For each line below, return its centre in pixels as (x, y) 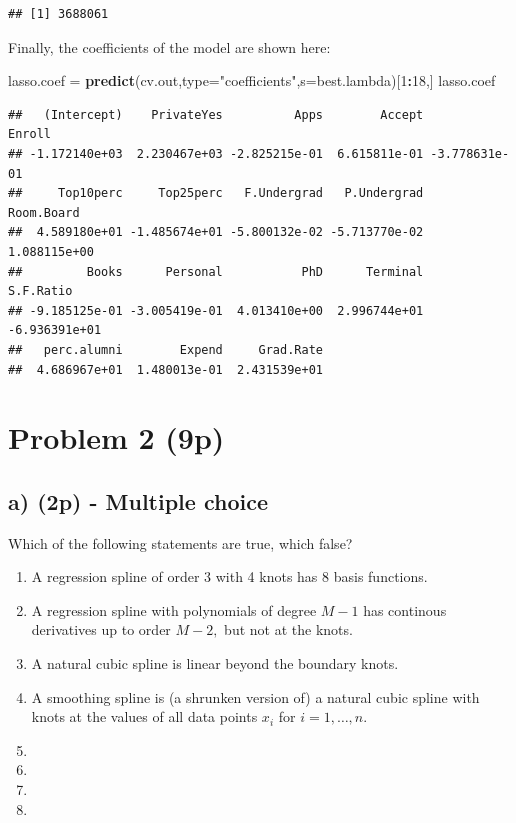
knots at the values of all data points (144, 716)
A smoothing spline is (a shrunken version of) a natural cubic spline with (255, 696)
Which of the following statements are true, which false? (180, 542)
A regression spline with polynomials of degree (174, 609)
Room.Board (44, 212)
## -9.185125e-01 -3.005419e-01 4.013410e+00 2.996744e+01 (216, 310)
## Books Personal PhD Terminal (216, 271)
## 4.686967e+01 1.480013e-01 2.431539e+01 (165, 369)
